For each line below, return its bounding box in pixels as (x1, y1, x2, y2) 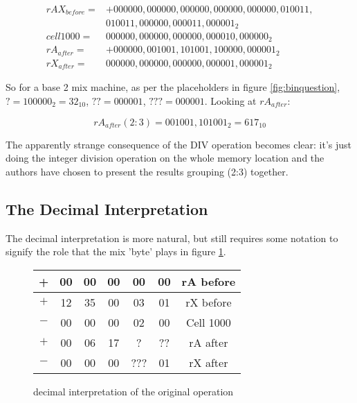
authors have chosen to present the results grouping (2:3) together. (6, 164, 289, 178)
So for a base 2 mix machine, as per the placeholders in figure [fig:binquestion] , (6, 80, 340, 94)
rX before (185, 293, 232, 310)
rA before (181, 273, 236, 289)
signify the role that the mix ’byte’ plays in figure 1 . (6, 244, 226, 259)
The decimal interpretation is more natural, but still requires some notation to (6, 230, 338, 245)
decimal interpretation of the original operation (33, 384, 234, 398)
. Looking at (204, 94, 257, 108)
